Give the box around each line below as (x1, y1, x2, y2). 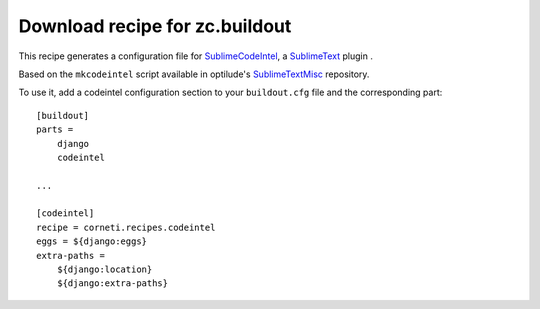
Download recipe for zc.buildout (18, 15, 292, 37)
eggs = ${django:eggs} (36, 236, 148, 247)
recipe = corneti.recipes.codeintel (36, 221, 216, 233)
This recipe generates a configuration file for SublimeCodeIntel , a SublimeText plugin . (18, 50, 374, 62)
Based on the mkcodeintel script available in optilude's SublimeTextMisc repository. (18, 68, 370, 80)
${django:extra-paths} (56, 278, 169, 289)
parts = (36, 124, 74, 135)
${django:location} (56, 264, 153, 275)
